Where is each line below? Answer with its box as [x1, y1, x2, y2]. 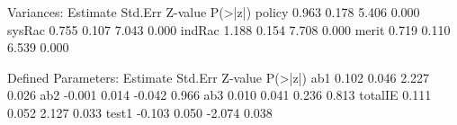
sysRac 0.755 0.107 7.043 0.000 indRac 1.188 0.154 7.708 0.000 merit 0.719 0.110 [7, 20, 451, 39]
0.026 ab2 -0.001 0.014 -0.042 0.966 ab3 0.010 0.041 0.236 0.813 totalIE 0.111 [7, 85, 432, 104]
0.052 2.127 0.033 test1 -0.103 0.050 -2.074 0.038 [7, 103, 273, 121]
